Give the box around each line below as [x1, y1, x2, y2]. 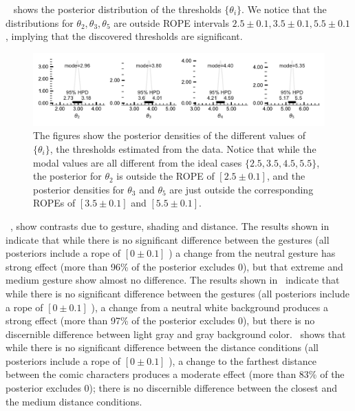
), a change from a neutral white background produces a [91, 299, 328, 314]
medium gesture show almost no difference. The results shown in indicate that [6, 273, 340, 287]
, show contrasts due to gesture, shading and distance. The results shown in [10, 218, 330, 233]
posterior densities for [33, 182, 125, 196]
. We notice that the [241, 2, 327, 16]
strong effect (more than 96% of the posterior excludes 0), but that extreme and [6, 259, 343, 273]
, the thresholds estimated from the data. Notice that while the [50, 141, 316, 156]
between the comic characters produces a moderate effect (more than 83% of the [6, 367, 345, 381]
